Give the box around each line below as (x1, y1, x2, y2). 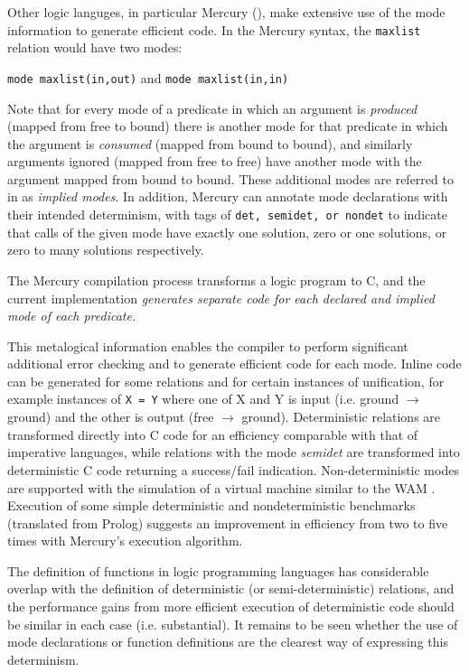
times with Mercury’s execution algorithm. (7, 531, 243, 550)
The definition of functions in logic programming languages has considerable (7, 561, 429, 580)
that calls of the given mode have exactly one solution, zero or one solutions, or (7, 222, 447, 241)
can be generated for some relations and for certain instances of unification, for (7, 371, 445, 390)
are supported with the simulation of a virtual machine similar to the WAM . (7, 478, 436, 497)
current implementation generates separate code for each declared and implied (7, 288, 435, 307)
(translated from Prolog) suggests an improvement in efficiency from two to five (7, 513, 448, 532)
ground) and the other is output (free (7, 407, 214, 426)
